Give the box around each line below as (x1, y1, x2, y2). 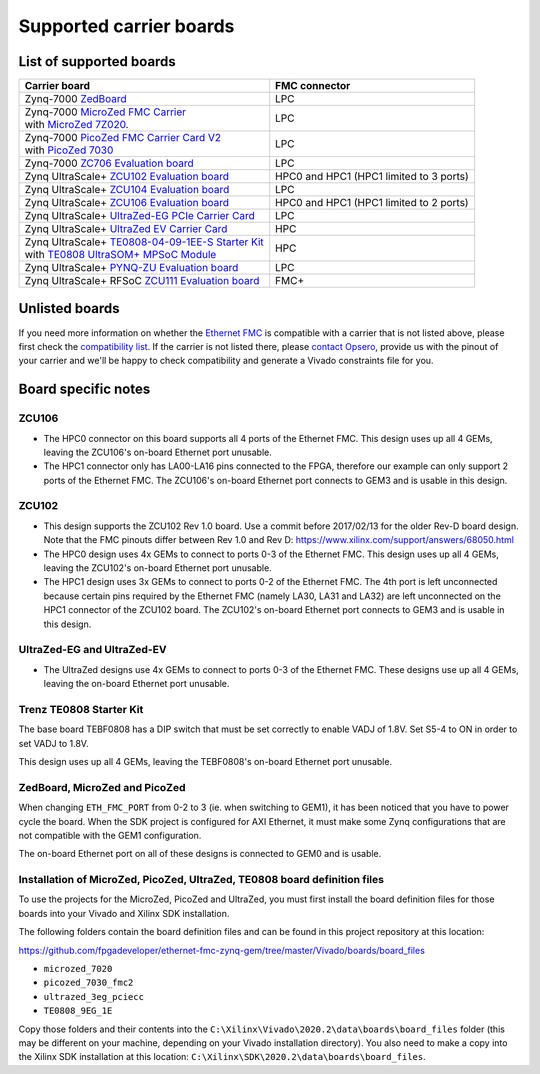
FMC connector (275, 79, 351, 93)
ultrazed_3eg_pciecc (43, 991, 145, 1002)
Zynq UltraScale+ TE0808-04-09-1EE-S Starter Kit (24, 235, 264, 249)
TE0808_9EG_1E (43, 1005, 113, 1017)
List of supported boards (18, 53, 177, 70)
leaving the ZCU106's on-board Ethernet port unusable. (43, 446, 272, 458)
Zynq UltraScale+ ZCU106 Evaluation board (24, 196, 230, 210)
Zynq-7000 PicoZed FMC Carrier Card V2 (24, 131, 222, 145)
